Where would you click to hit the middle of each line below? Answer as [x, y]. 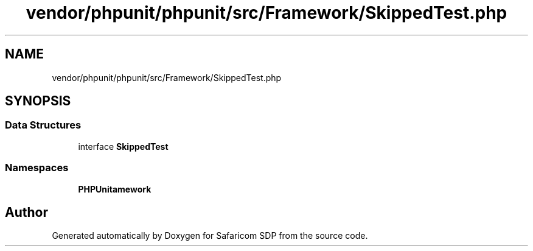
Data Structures [43, 125]
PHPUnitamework [115, 189]
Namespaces [37, 168]
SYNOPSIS [38, 101]
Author [26, 212]
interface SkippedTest [123, 146]
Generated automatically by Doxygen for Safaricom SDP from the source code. [210, 236]
